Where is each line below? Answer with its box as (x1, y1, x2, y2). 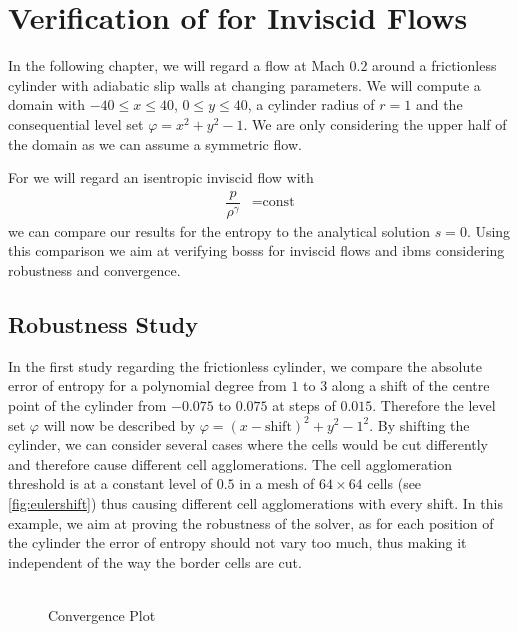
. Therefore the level (372, 394, 496, 415)
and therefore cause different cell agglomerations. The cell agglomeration (8, 453, 453, 474)
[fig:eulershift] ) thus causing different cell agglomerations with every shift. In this (8, 492, 503, 513)
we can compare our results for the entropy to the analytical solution (8, 220, 430, 241)
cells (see (367, 473, 422, 494)
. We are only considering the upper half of (243, 113, 507, 134)
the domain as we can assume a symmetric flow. (8, 133, 302, 154)
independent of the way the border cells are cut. (8, 551, 302, 572)
